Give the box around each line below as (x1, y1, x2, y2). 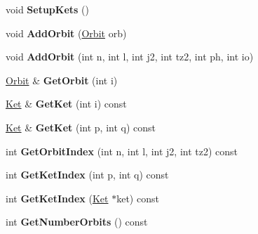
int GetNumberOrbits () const (6, 214, 148, 229)
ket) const (116, 190, 159, 205)
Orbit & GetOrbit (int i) (6, 72, 118, 87)
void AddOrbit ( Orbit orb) (6, 25, 127, 40)
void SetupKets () (6, 2, 89, 16)
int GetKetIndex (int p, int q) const (6, 167, 169, 182)
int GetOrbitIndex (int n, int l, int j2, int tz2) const (6, 143, 238, 158)
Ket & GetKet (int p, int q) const (6, 119, 156, 134)
